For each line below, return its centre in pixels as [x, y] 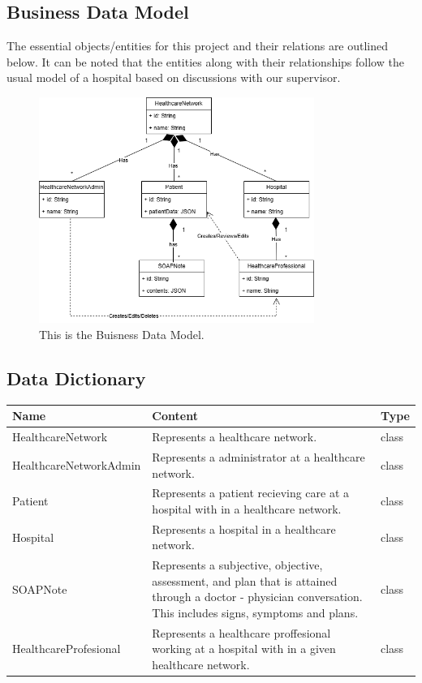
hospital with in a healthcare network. [247, 508]
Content [175, 416]
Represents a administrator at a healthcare [258, 456]
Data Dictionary [76, 378]
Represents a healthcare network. [235, 437]
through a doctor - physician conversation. [257, 597]
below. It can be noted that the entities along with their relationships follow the [205, 61]
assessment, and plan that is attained [245, 580]
